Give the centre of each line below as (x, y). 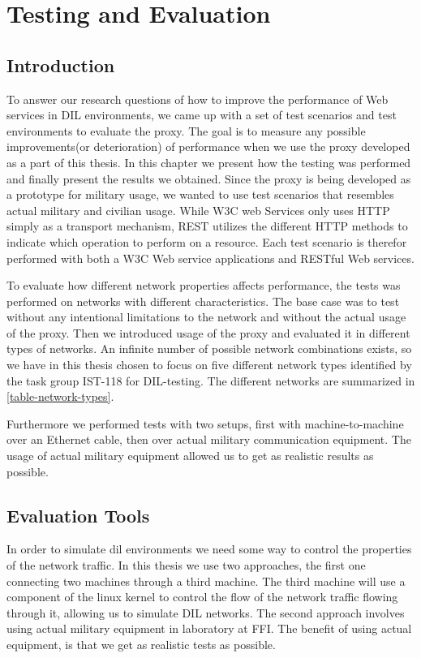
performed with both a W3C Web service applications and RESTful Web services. (210, 258)
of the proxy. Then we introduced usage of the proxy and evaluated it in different (208, 332)
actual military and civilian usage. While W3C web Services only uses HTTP (198, 210)
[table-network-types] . (60, 396)
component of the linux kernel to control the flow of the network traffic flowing (202, 597)
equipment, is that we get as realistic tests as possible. (141, 644)
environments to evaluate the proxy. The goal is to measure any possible (186, 130)
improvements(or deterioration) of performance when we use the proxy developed (208, 146)
